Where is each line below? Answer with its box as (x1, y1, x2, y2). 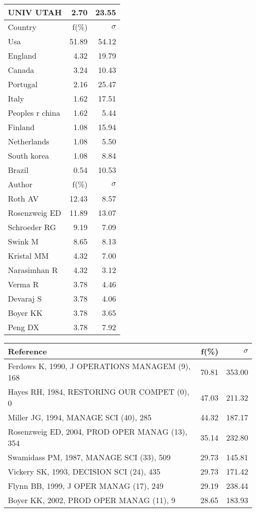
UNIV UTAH (8, 6, 62, 18)
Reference (8, 345, 47, 357)
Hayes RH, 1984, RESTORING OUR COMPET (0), (8, 386, 190, 397)
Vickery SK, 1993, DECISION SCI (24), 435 (8, 466, 160, 477)
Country (8, 21, 36, 33)
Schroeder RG (8, 221, 56, 233)
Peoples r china (8, 107, 61, 118)
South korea (8, 150, 49, 161)
